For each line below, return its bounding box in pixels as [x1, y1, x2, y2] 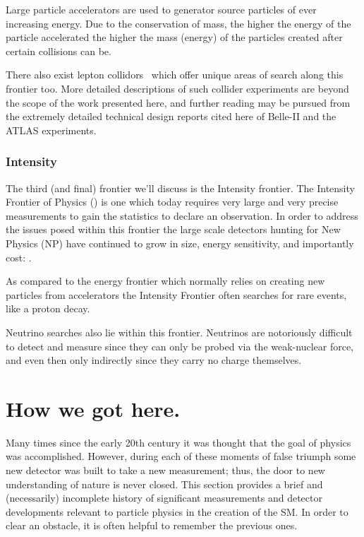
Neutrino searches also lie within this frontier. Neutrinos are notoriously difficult [6, 324, 353, 339]
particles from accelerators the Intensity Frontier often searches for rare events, [6, 287, 347, 302]
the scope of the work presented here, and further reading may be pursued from [6, 95, 351, 110]
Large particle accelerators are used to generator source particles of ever [6, 2, 317, 16]
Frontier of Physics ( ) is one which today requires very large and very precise [6, 194, 339, 209]
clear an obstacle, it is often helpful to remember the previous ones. [6, 518, 298, 533]
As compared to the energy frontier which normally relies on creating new [6, 273, 325, 288]
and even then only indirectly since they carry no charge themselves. [6, 353, 302, 367]
